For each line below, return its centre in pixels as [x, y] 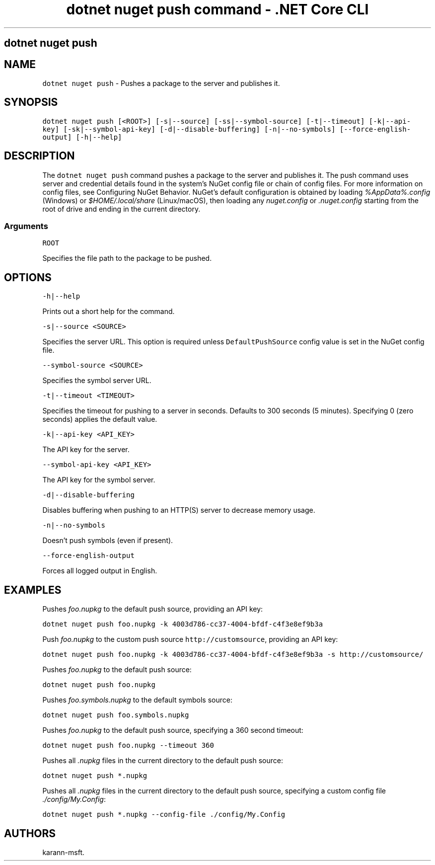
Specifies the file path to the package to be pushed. [127, 258]
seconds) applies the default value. [100, 419]
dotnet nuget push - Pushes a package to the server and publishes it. [161, 83]
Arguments [26, 226]
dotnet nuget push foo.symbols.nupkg [116, 715]
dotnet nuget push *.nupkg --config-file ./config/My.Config [164, 815]
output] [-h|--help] [82, 137]
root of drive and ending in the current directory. [121, 209]
